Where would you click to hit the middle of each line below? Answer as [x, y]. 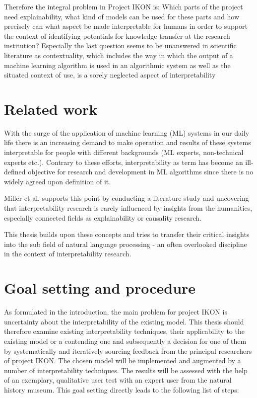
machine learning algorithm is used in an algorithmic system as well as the [117, 65]
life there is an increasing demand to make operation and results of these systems [128, 142]
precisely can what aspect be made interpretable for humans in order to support [126, 26]
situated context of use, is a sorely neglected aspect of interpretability [110, 75]
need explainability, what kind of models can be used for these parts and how [122, 16]
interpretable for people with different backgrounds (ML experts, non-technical [124, 152]
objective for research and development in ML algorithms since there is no [141, 172]
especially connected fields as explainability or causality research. [103, 217]
